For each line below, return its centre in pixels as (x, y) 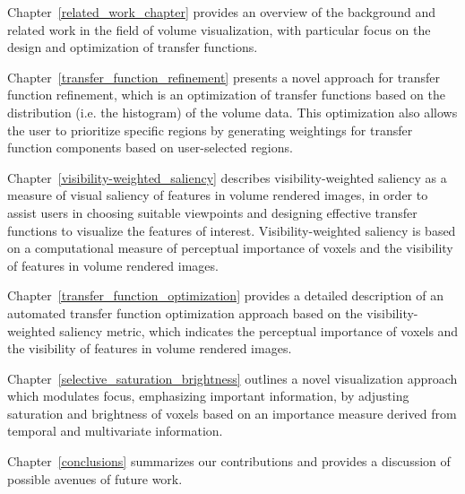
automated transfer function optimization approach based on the (185, 312)
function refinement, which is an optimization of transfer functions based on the (226, 95)
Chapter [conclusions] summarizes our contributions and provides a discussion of (229, 461)
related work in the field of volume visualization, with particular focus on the (219, 29)
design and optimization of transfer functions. (133, 47)
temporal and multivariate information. (115, 431)
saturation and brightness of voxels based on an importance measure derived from (232, 413)
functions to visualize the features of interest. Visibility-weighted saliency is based (232, 230)
